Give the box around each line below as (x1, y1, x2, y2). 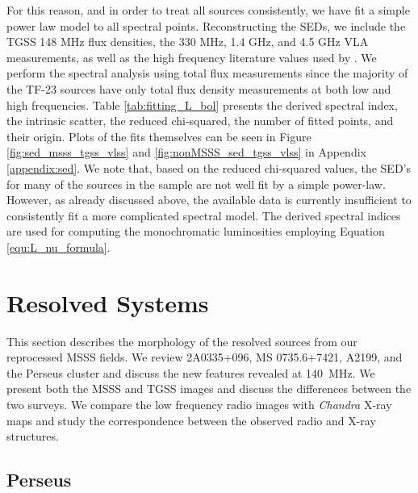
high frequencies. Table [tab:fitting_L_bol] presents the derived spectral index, (6, 96, 398, 113)
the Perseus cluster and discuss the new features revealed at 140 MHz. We (6, 364, 375, 381)
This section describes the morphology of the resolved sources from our (6, 332, 357, 349)
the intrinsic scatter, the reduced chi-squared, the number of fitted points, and (6, 112, 394, 129)
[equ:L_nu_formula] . (6, 238, 111, 255)
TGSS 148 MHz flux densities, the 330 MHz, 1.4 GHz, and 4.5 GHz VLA (6, 33, 369, 50)
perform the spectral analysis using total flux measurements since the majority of (6, 65, 408, 81)
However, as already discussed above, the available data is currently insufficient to (6, 191, 412, 208)
